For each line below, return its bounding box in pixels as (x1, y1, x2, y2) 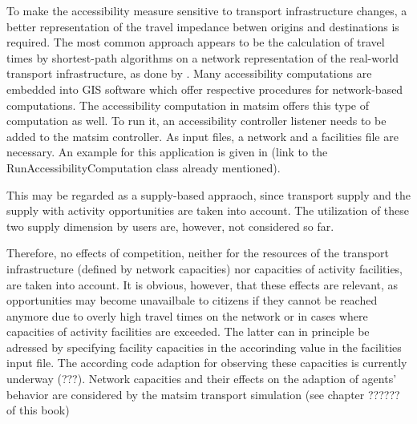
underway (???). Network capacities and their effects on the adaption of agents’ (6, 370, 397, 387)
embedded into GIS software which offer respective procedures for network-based (6, 80, 403, 97)
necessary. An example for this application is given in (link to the (6, 143, 328, 160)
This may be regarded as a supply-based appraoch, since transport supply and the (6, 186, 411, 203)
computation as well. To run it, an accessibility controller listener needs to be (6, 112, 387, 129)
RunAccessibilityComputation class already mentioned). (6, 159, 281, 176)
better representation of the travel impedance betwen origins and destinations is (6, 18, 399, 34)
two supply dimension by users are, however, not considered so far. (6, 217, 334, 234)
